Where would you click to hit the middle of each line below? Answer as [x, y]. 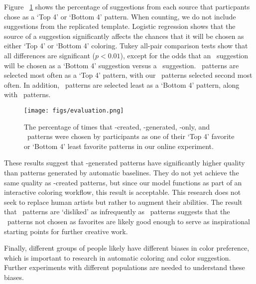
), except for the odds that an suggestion [184, 55]
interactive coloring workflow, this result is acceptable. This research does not [123, 192]
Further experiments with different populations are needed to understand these [125, 267]
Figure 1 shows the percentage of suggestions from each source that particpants [127, 6]
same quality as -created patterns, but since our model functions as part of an [123, 182]
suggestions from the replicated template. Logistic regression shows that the [120, 26]
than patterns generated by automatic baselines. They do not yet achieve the [122, 172]
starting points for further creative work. [66, 231]
